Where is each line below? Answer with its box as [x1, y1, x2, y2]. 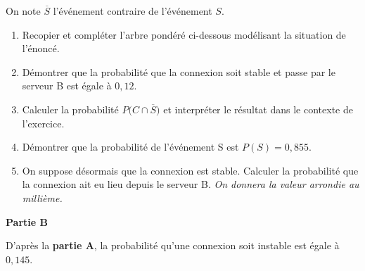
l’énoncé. [22, 41, 60, 56]
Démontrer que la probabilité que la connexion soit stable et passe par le [22, 64, 335, 79]
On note [6, 4, 41, 18]
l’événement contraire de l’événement [53, 4, 212, 18]
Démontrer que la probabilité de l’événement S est [22, 139, 239, 154]
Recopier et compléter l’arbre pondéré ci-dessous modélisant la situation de [22, 27, 346, 42]
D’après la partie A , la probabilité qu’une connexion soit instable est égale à [6, 238, 340, 253]
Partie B [6, 214, 48, 229]
